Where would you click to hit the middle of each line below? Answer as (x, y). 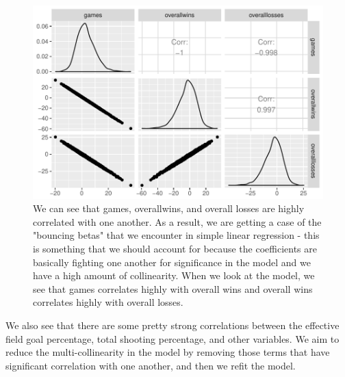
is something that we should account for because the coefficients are (175, 249)
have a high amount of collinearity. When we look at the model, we (174, 275)
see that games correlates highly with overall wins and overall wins (173, 288)
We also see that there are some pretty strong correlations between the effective (172, 325)
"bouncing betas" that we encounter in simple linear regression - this (176, 235)
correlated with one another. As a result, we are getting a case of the (177, 221)
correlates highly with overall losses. (108, 302)
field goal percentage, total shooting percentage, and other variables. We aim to (172, 338)
